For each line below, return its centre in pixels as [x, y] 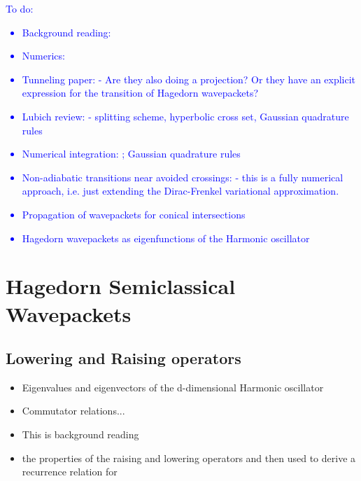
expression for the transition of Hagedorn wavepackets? [140, 93]
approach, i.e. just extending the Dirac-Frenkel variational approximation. [180, 191]
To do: [20, 8]
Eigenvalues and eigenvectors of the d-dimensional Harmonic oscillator [173, 387]
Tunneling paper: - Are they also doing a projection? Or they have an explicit [189, 79]
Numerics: [43, 56]
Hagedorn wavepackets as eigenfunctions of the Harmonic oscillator [166, 238]
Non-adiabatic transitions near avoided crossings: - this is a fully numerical [183, 177]
